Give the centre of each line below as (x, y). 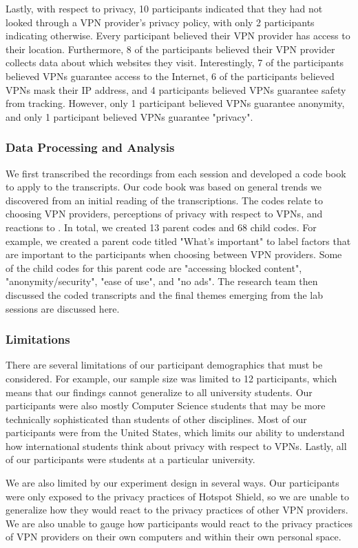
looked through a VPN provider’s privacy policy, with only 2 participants (160, 22)
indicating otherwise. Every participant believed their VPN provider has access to (178, 36)
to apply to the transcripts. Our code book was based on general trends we (164, 187)
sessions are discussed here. (63, 308)
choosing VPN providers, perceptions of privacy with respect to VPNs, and (164, 214)
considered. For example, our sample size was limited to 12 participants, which (171, 378)
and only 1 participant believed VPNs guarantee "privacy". (129, 116)
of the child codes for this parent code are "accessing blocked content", (154, 267)
